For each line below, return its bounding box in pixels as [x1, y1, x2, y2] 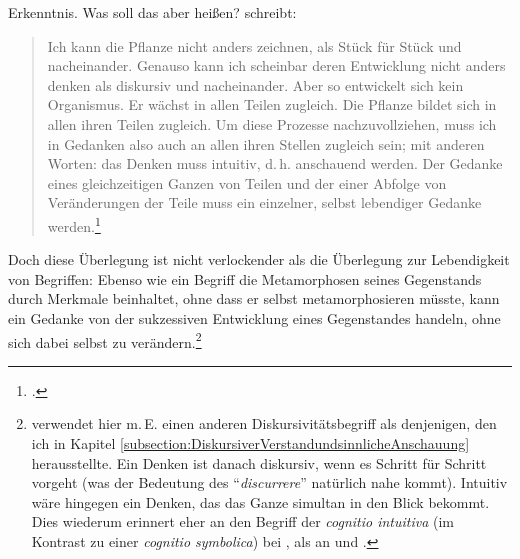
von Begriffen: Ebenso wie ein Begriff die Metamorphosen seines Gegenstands [8, 268, 482, 289]
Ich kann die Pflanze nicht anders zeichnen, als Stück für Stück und [47, 35, 462, 56]
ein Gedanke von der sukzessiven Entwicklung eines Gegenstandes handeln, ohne [8, 307, 501, 328]
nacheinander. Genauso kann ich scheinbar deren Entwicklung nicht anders [47, 55, 506, 76]
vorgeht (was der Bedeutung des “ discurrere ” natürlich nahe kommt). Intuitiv [31, 472, 508, 493]
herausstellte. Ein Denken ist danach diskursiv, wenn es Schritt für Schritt [31, 452, 487, 473]
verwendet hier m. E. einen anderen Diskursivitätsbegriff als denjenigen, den [31, 413, 497, 434]
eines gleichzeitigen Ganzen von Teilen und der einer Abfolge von [47, 172, 447, 193]
